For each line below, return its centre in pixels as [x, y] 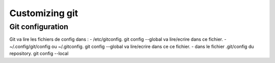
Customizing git [44, 13]
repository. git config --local [39, 53]
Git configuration [39, 27]
